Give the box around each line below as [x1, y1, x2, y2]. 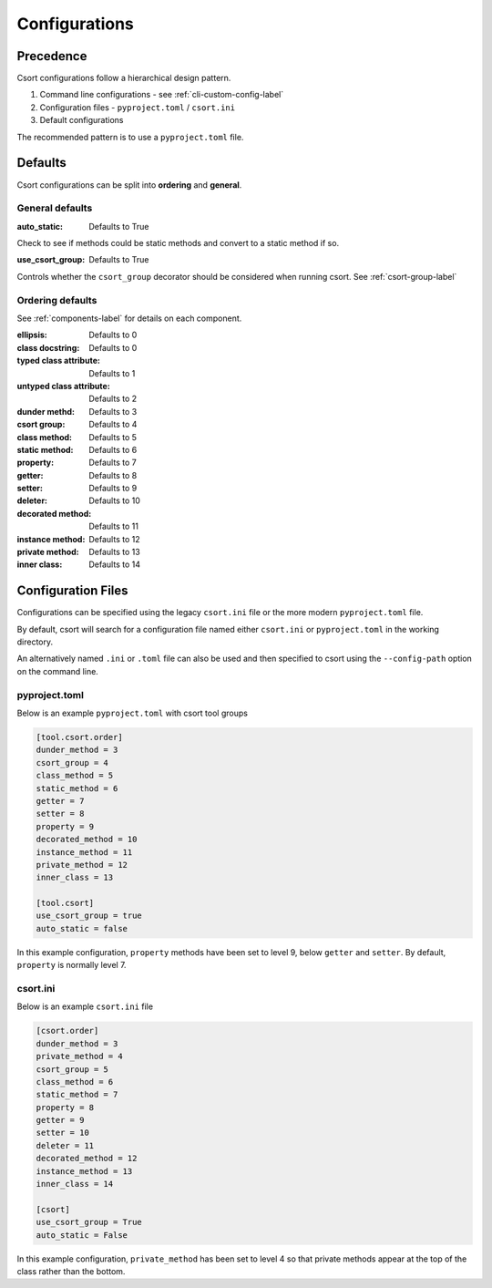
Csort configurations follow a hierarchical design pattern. [16, 73, 231, 84]
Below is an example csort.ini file [16, 1001, 154, 1012]
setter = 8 [36, 809, 85, 819]
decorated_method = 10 [36, 834, 138, 845]
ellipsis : [16, 329, 47, 341]
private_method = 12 [36, 860, 128, 870]
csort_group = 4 [36, 757, 109, 768]
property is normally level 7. [16, 960, 127, 971]
